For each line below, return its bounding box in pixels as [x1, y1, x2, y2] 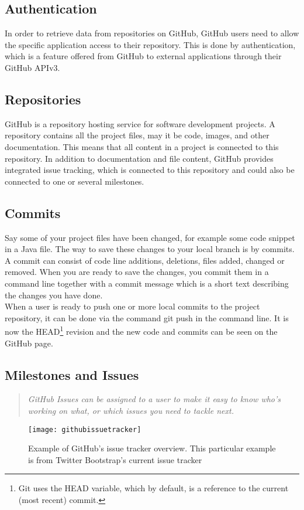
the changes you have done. [5, 288, 103, 301]
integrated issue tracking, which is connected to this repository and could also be [5, 164, 295, 176]
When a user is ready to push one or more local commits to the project [5, 300, 260, 312]
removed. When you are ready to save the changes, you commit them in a [5, 266, 269, 278]
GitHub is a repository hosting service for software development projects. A [5, 117, 275, 130]
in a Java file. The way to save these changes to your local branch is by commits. [5, 243, 295, 255]
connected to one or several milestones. [5, 175, 144, 187]
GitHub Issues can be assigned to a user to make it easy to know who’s [27, 393, 281, 405]
